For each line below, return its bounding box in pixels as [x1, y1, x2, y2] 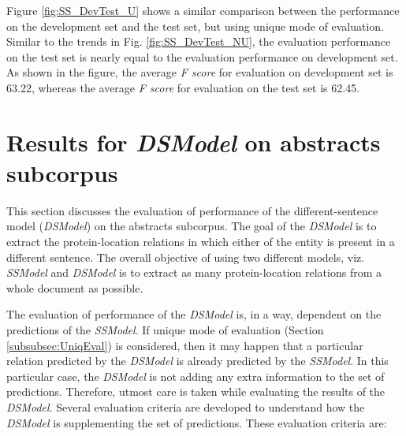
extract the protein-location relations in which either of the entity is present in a [6, 233, 395, 250]
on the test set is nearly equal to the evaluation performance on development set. [6, 48, 398, 65]
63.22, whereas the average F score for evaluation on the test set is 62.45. [6, 79, 360, 95]
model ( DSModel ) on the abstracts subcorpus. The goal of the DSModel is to [6, 218, 377, 234]
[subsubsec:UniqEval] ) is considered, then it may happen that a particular [6, 337, 363, 353]
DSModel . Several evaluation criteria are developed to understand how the [6, 399, 365, 415]
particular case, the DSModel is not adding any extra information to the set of [6, 367, 385, 384]
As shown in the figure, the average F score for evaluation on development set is [6, 64, 393, 80]
